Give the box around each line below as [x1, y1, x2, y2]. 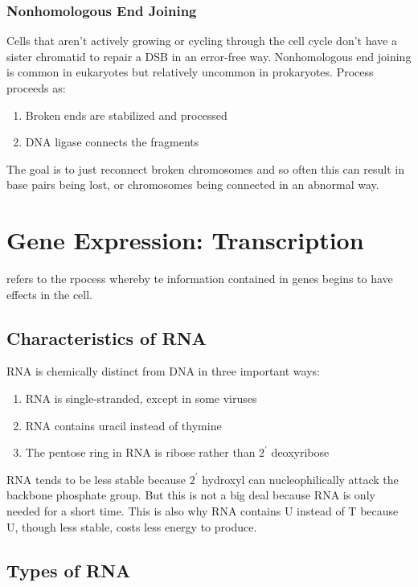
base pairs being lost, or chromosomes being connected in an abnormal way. [6, 176, 379, 193]
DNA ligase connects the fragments [25, 133, 199, 150]
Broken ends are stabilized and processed [25, 106, 227, 123]
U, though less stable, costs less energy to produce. [6, 518, 257, 535]
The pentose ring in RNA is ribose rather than [25, 444, 256, 461]
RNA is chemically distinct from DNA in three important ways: [6, 363, 320, 380]
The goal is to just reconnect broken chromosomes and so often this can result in [6, 160, 404, 177]
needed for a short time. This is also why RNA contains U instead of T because [6, 503, 399, 519]
